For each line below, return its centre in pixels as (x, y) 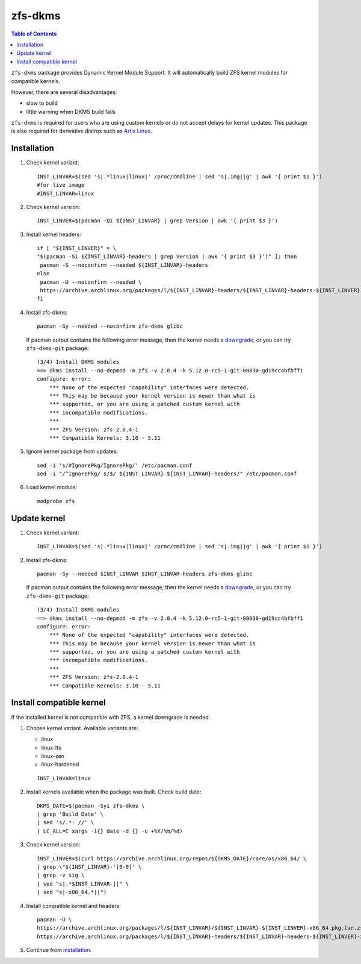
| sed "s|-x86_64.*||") (72, 892)
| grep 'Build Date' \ (70, 814)
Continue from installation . (59, 950)
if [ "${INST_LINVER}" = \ (77, 248)
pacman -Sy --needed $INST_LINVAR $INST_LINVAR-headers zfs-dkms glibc (145, 574)
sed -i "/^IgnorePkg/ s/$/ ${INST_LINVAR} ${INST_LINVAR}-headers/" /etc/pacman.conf (167, 474)
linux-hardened (60, 765)
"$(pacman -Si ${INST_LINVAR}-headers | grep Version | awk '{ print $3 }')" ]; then (167, 257)
